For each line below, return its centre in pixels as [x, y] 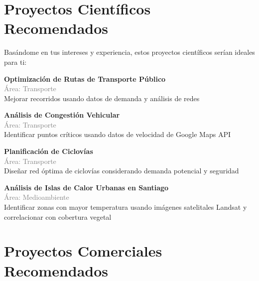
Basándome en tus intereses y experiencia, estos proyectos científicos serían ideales [129, 52]
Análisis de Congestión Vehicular [62, 115]
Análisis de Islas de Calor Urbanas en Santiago [86, 187]
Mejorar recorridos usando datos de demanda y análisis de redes [102, 98]
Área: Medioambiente [37, 197]
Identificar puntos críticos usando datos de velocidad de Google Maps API [117, 134]
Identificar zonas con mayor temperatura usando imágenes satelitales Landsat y [126, 207]
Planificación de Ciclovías [49, 151]
